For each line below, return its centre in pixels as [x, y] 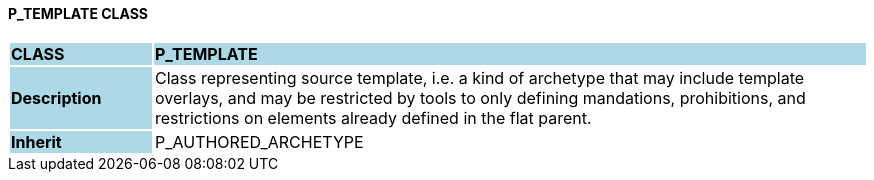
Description [56, 97]
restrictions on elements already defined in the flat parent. [373, 117]
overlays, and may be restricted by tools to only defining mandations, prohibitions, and [480, 97]
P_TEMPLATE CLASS [78, 13]
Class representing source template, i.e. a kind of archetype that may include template [479, 77]
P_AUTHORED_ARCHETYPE [259, 141]
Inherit [36, 141]
